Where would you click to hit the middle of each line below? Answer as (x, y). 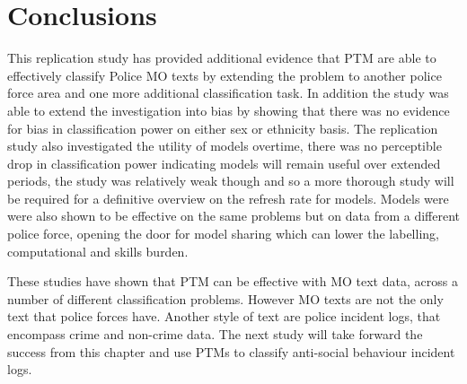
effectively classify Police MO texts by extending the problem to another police (225, 75)
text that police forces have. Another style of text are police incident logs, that (224, 316)
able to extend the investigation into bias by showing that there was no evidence (229, 110)
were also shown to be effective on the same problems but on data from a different (233, 216)
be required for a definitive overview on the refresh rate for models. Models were (228, 198)
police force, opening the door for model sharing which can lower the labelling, (223, 234)
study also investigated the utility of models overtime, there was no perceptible (225, 146)
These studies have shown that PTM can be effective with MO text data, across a (233, 281)
